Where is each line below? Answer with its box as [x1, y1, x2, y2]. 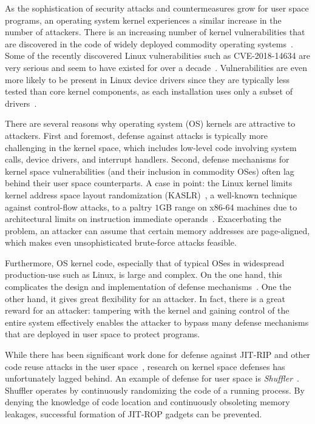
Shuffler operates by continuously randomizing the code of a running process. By [5, 383, 305, 396]
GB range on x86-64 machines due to [159, 200, 297, 213]
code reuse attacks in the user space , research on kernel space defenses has [5, 360, 285, 372]
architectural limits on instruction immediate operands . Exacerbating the [5, 212, 282, 225]
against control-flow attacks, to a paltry [5, 200, 152, 213]
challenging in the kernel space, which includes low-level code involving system [5, 141, 297, 153]
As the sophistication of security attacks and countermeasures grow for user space [5, 2, 309, 14]
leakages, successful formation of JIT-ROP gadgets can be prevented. [5, 408, 262, 420]
